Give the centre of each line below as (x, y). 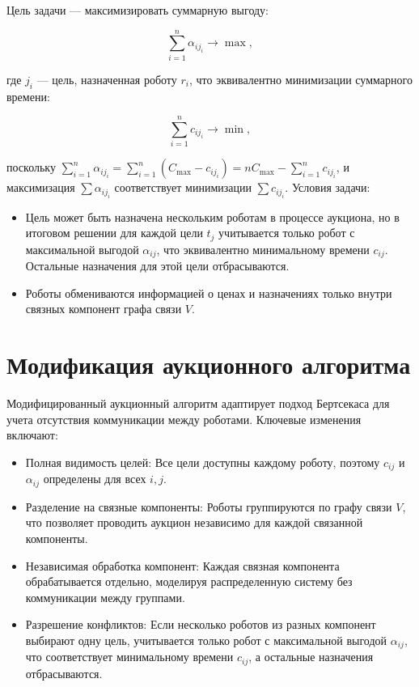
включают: (32, 435)
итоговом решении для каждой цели (114, 233)
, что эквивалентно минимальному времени (263, 249)
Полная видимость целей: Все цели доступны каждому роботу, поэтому (203, 462)
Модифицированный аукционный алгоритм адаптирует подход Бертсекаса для (198, 403)
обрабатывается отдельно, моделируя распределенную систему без (189, 581)
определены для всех (95, 479)
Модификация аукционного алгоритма (209, 365)
